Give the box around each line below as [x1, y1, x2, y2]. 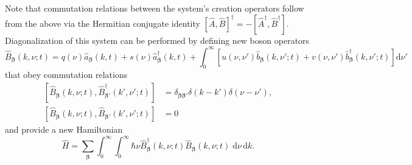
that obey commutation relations [5, 68, 128, 81]
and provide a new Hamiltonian [5, 123, 123, 136]
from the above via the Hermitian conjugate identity [5, 16, 200, 29]
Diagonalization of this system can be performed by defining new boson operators [5, 33, 310, 46]
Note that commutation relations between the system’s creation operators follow [5, 2, 304, 14]
